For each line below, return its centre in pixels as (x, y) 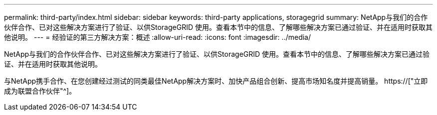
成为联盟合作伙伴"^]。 (40, 91)
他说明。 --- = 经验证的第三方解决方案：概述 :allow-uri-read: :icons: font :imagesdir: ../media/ (158, 37)
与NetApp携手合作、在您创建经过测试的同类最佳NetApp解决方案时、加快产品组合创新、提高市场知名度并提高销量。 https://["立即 (216, 81)
